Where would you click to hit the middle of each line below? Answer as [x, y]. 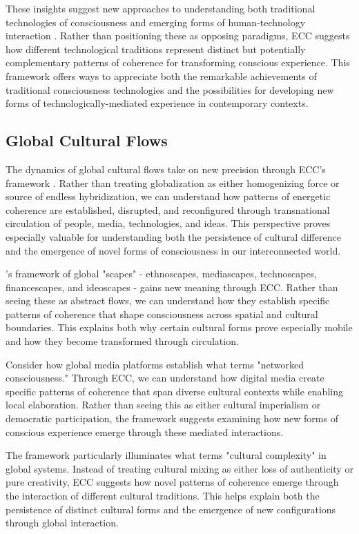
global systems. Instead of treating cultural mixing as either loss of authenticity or [179, 468]
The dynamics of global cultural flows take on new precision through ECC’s [166, 169]
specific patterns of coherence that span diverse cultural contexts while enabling [174, 391]
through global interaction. [62, 523]
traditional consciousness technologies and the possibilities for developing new [170, 89]
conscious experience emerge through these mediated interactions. [145, 432]
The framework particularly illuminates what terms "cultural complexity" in [166, 455]
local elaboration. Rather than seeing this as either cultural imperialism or [163, 405]
